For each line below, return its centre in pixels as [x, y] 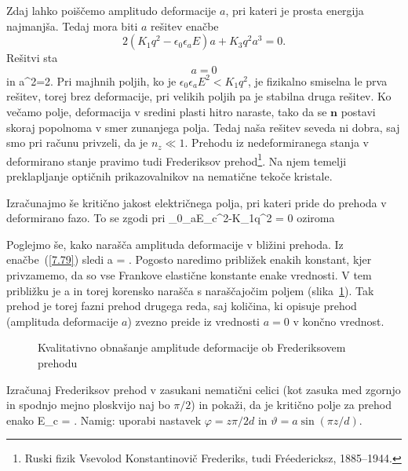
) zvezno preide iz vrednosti [194, 321]
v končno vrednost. [339, 321]
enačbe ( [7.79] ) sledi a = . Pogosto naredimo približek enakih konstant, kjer [189, 259]
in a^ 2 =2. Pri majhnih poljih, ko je [91, 80]
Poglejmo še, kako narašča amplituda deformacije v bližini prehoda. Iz [175, 244]
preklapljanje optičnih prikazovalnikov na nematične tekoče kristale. [169, 176]
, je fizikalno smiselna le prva [318, 80]
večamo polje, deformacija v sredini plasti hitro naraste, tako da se [167, 111]
